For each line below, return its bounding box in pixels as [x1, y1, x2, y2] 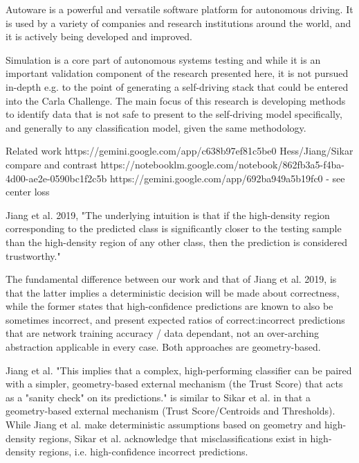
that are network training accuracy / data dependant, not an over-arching [6, 326, 319, 340]
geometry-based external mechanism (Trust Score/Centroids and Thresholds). [6, 403, 335, 418]
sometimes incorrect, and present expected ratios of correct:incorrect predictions [6, 312, 345, 326]
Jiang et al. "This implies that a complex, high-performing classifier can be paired [6, 362, 352, 377]
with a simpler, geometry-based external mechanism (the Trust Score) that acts [6, 376, 343, 391]
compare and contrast [6, 157, 98, 171]
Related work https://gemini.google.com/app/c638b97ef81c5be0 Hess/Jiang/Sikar [6, 143, 353, 158]
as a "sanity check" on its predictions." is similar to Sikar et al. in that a [6, 390, 311, 404]
